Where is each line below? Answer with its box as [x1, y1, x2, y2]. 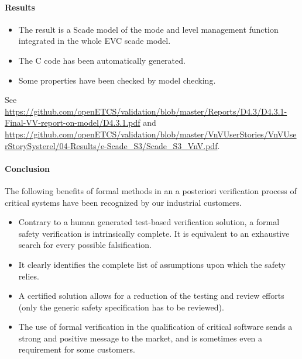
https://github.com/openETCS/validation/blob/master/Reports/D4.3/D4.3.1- [5, 105, 287, 117]
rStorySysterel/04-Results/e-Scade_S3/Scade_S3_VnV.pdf [5, 139, 218, 151]
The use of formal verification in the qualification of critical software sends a [18, 320, 293, 333]
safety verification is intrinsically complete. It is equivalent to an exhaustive [18, 227, 290, 239]
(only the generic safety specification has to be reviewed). [18, 301, 224, 313]
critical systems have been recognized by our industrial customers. [5, 196, 242, 208]
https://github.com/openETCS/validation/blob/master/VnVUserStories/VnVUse [5, 127, 297, 140]
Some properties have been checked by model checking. [18, 74, 216, 86]
